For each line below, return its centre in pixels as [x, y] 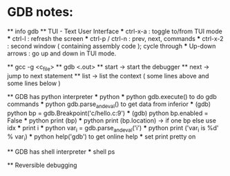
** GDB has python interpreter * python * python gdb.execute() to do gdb [112, 96]
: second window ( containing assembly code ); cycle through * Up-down [112, 46]
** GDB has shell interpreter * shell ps [61, 152]
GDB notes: [40, 12]
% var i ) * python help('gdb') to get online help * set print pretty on [102, 138]
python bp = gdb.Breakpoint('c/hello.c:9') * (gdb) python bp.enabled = [108, 113]
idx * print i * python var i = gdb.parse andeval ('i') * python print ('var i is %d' [113, 129]
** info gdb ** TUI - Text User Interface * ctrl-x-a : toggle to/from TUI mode [115, 31]
